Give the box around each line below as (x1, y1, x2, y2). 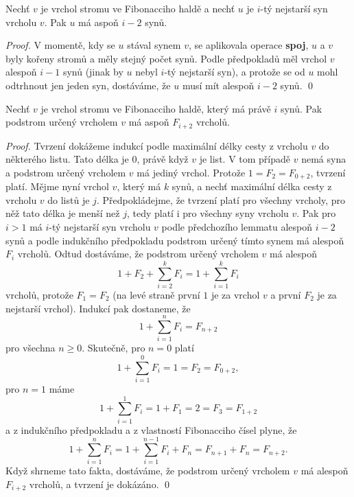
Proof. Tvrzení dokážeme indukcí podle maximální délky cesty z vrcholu (5, 138, 308, 152)
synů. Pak (280, 101, 322, 115)
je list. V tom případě (199, 152, 291, 166)
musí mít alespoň (182, 78, 255, 92)
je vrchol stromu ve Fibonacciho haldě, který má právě (40, 101, 271, 115)
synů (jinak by (62, 65, 123, 79)
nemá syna (301, 152, 346, 166)
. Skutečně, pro (82, 340, 145, 355)
